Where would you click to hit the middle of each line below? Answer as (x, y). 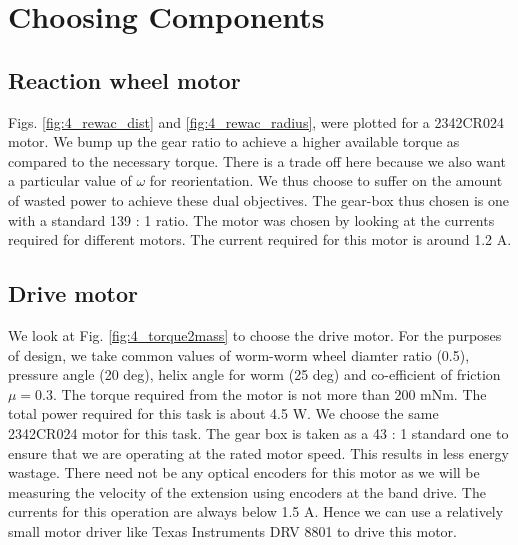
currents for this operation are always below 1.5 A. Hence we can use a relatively (256, 511)
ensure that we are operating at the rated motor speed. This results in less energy (258, 452)
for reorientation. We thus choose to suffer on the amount (326, 180)
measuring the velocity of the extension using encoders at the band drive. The (247, 491)
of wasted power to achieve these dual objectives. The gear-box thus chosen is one (258, 199)
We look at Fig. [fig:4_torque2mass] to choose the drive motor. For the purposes (255, 334)
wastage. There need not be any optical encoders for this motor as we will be (244, 472)
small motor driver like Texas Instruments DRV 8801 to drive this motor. (232, 530)
